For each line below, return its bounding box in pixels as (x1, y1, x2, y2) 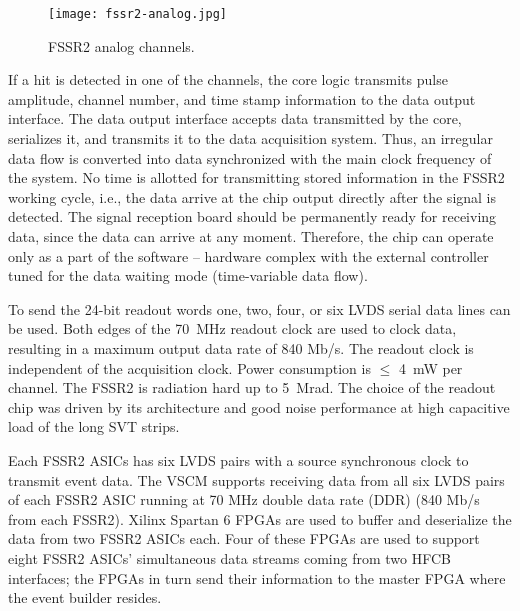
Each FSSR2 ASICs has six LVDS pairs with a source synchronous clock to (8, 449, 469, 470)
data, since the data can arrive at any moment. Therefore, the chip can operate (8, 226, 494, 246)
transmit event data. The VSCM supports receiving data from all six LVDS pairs (8, 469, 505, 490)
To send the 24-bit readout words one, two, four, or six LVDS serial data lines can (8, 298, 511, 319)
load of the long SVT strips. (8, 416, 180, 437)
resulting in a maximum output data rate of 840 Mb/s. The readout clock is (8, 337, 474, 358)
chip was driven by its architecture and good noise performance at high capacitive (8, 396, 510, 417)
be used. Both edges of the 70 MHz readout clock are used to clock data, (8, 318, 457, 339)
